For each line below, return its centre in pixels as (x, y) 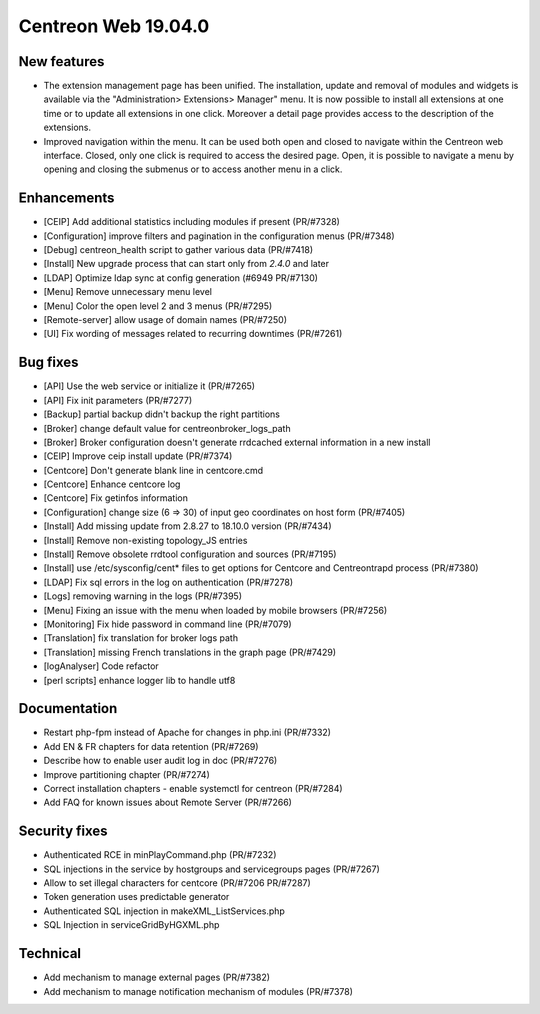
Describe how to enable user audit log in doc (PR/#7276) (160, 761)
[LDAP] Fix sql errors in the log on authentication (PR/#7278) (168, 582)
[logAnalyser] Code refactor (101, 666)
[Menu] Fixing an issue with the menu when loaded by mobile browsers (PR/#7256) (215, 610)
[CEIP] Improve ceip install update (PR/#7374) (138, 456)
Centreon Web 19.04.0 (114, 26)
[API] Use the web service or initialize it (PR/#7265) (149, 386)
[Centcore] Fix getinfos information (116, 498)
